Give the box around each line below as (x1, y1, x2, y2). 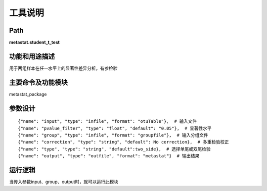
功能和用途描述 (9, 52, 55, 60)
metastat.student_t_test (9, 40, 60, 46)
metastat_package (9, 91, 47, 97)
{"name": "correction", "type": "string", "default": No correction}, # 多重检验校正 (18, 139, 229, 145)
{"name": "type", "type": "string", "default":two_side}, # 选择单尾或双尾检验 (18, 146, 211, 152)
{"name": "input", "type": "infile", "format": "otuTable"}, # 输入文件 (18, 119, 197, 124)
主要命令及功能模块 (9, 78, 68, 87)
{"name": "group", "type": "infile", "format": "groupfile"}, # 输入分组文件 (18, 133, 209, 138)
